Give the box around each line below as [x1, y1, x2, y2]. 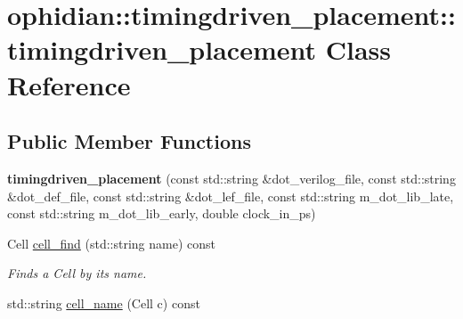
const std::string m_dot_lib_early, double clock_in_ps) [7, 204, 316, 223]
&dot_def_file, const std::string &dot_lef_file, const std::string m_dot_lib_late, [7, 186, 454, 205]
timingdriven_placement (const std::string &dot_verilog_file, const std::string [7, 168, 456, 187]
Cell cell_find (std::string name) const [7, 233, 216, 252]
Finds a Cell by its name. [7, 264, 147, 282]
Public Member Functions [7, 127, 251, 155]
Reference [7, 66, 131, 102]
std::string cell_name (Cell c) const [7, 293, 200, 312]
